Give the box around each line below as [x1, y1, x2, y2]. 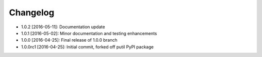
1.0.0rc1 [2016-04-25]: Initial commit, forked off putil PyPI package [21, 44, 154, 50]
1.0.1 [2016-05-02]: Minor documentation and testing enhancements [21, 30, 157, 36]
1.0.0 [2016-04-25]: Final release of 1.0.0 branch [21, 37, 117, 43]
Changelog [9, 7, 54, 18]
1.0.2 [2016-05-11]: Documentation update [21, 24, 105, 30]
